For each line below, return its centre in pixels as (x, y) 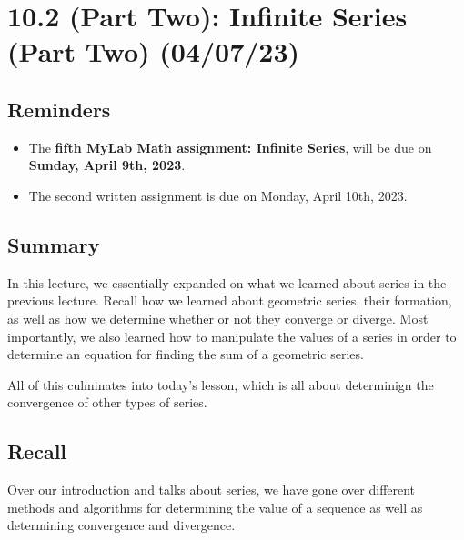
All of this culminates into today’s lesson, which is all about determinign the (221, 384)
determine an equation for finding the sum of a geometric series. (186, 354)
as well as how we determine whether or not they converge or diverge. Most (218, 318)
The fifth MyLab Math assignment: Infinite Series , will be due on (230, 147)
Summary (54, 244)
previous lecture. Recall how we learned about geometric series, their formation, (230, 300)
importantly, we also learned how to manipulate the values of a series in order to (232, 336)
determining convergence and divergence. (121, 525)
